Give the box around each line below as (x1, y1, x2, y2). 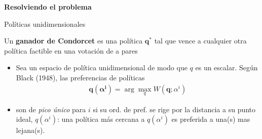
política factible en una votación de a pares (4, 45, 138, 56)
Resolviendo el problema (4, 2, 92, 12)
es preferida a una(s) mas (171, 114, 250, 124)
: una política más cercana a (57, 114, 145, 124)
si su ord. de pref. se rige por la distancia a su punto (93, 104, 256, 114)
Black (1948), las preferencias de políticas (16, 72, 145, 82)
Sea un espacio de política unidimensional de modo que (16, 62, 188, 73)
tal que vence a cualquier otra (154, 35, 247, 46)
